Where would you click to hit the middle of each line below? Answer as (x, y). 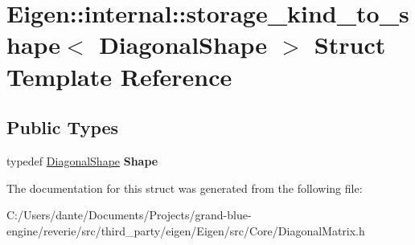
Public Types (63, 127)
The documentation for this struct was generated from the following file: (185, 188)
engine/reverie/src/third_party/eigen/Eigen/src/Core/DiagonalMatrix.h (186, 230)
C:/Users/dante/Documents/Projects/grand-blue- (129, 215)
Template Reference (119, 76)
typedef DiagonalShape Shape (82, 160)
